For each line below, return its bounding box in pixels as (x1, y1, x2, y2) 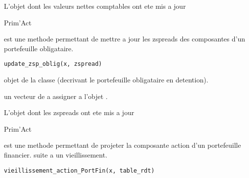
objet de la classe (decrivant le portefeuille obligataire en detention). (4, 75, 208, 85)
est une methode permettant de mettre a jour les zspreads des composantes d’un (4, 34, 245, 44)
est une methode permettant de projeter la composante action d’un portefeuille (4, 140, 241, 150)
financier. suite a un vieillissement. (4, 150, 108, 159)
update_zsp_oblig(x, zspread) (4, 60, 102, 68)
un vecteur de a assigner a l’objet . (4, 91, 108, 101)
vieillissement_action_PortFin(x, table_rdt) (4, 167, 155, 174)
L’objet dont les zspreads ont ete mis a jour (4, 107, 135, 118)
